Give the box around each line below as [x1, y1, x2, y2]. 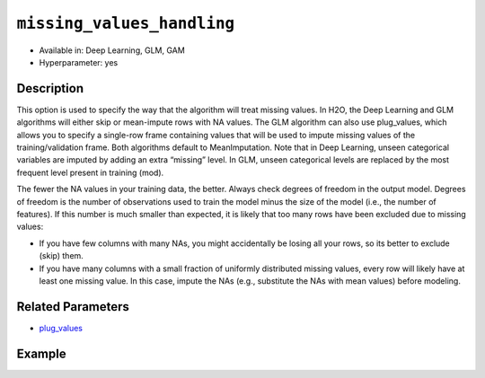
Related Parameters [16, 299, 130, 314]
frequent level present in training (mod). [16, 167, 164, 178]
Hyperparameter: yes [39, 57, 119, 67]
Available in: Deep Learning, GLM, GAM [39, 45, 186, 56]
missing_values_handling [16, 13, 235, 33]
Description [16, 81, 84, 96]
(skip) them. [39, 251, 84, 261]
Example [16, 346, 66, 361]
